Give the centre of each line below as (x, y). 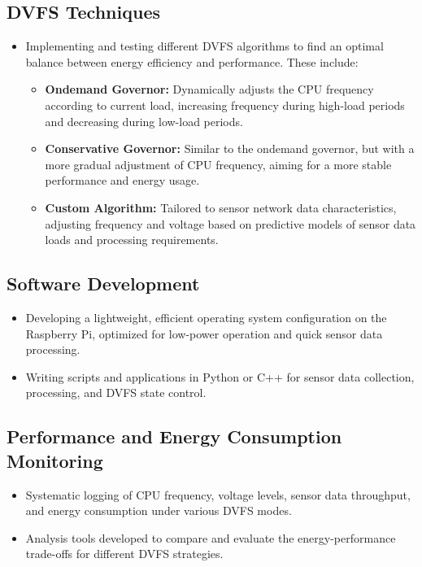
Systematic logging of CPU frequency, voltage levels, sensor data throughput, (218, 494)
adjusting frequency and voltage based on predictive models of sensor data (231, 223)
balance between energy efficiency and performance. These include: (192, 61)
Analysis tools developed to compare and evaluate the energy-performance (211, 537)
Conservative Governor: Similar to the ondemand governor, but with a (230, 148)
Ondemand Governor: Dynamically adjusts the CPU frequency (209, 89)
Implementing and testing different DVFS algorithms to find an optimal (204, 46)
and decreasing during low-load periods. (144, 121)
